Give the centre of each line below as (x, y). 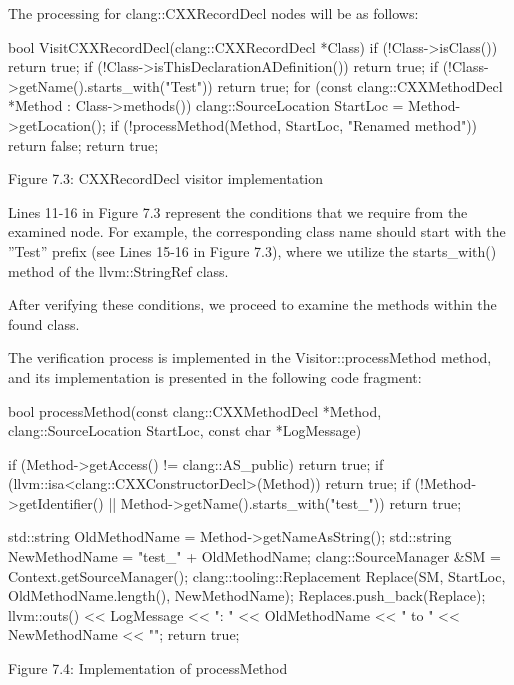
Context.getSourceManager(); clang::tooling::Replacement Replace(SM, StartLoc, (257, 575)
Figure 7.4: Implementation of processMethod (148, 668)
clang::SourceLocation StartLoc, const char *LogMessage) (185, 430)
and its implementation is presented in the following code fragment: (215, 376)
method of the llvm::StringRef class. (118, 270)
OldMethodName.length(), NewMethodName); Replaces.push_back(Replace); (247, 595)
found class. (44, 323)
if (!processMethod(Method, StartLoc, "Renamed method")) (294, 124)
